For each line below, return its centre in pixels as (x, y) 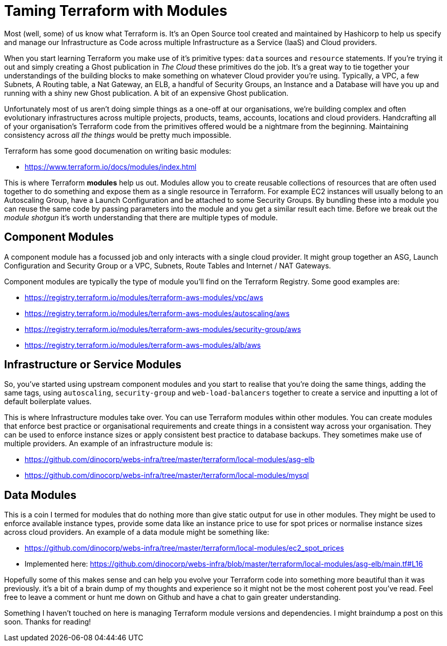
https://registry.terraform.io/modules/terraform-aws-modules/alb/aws (143, 345)
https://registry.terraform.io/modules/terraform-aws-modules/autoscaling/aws (157, 313)
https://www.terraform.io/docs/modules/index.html (111, 166)
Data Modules (40, 495)
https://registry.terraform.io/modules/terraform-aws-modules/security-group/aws (163, 329)
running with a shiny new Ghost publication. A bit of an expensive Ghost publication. (146, 93)
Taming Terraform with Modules (116, 11)
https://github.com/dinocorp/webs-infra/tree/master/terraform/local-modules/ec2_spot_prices (184, 548)
